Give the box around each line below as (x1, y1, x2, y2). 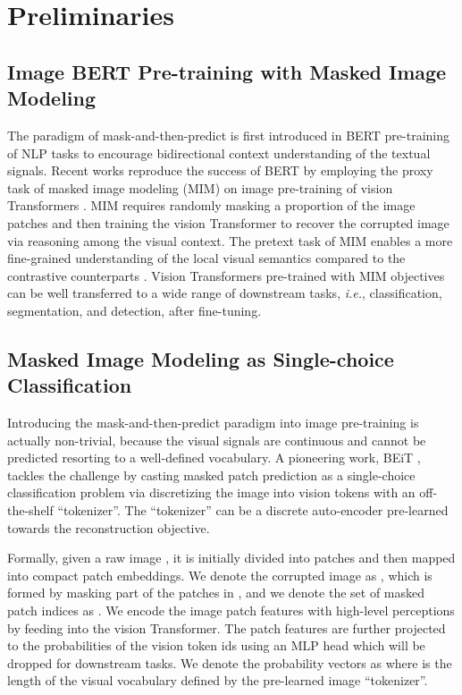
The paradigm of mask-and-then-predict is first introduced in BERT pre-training (7, 125, 449, 144)
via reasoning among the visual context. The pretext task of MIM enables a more (7, 231, 453, 250)
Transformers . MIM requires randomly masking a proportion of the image (7, 196, 416, 215)
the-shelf (7, 501, 54, 520)
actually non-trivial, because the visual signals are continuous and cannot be (7, 430, 426, 449)
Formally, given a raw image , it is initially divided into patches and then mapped (7, 548, 456, 567)
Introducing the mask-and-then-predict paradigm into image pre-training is (7, 413, 419, 432)
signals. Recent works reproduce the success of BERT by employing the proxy (7, 161, 433, 180)
